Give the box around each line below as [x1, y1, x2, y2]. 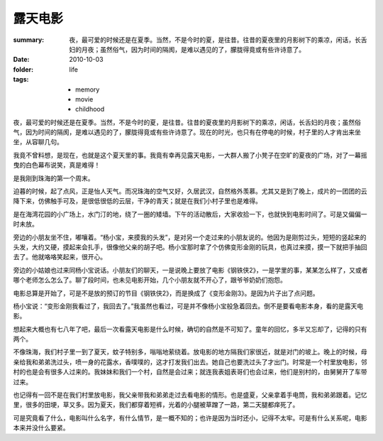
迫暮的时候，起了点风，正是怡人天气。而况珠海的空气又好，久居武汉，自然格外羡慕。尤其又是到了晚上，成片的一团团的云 [13, 187, 367, 195]
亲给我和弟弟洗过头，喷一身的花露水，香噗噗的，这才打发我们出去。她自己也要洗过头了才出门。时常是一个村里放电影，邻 [13, 357, 367, 366]
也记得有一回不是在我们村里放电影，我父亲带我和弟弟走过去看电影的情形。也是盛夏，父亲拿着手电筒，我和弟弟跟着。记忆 [13, 391, 367, 399]
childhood [75, 105, 105, 114]
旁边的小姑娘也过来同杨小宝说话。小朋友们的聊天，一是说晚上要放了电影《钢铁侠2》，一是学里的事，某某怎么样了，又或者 [13, 266, 368, 274]
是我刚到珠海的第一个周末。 [13, 174, 94, 183]
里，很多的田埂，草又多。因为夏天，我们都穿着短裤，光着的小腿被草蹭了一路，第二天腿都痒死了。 [13, 401, 299, 409]
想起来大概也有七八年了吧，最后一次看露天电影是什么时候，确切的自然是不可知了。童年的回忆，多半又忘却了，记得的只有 [13, 325, 367, 333]
